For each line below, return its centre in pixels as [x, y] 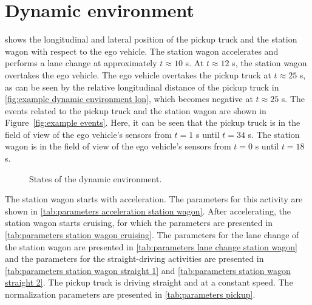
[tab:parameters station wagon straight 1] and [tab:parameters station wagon [148, 270]
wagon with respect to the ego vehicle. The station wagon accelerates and [142, 51]
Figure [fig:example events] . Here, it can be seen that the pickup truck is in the [153, 122]
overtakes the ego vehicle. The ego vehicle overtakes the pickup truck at [138, 74]
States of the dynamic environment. [96, 178]
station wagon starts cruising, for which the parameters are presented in [139, 223]
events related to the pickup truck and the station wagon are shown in [136, 110]
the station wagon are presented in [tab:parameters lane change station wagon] [151, 246]
